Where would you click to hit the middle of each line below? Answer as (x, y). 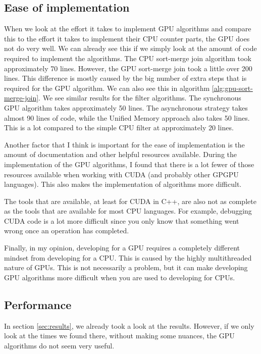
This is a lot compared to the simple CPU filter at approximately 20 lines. (119, 128)
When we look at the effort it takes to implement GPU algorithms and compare (128, 29)
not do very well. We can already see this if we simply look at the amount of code (130, 48)
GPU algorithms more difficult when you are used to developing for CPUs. (120, 277)
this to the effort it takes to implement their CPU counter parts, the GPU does (127, 38)
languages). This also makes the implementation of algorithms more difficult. (123, 184)
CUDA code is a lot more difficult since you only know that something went (122, 220)
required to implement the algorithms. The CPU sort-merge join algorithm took (128, 58)
